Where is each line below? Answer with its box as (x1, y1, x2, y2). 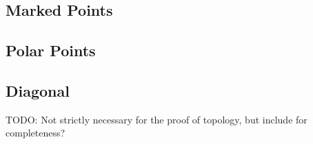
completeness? (6, 125, 65, 140)
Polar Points (6, 40, 96, 61)
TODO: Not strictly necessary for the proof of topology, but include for (6, 112, 307, 126)
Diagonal (6, 80, 70, 101)
